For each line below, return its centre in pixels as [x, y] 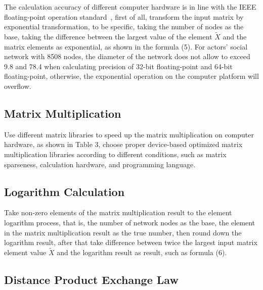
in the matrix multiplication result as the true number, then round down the [123, 232]
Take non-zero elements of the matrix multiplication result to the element [118, 212]
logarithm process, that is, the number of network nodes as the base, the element [130, 222]
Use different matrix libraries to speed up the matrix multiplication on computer [129, 134]
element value [25, 252]
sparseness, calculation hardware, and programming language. [100, 164]
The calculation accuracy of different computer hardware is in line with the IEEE [130, 7]
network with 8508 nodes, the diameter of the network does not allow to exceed [127, 56]
